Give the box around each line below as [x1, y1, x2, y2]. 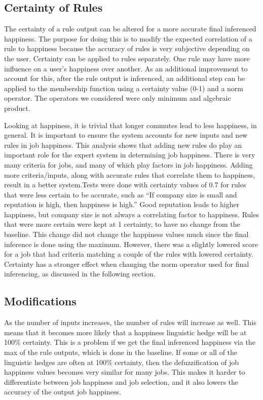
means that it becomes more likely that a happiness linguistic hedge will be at [4, 327, 247, 337]
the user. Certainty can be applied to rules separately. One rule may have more [4, 53, 250, 63]
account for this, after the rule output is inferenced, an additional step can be [4, 73, 245, 84]
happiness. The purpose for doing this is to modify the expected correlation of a [4, 33, 252, 44]
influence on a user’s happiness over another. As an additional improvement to [4, 63, 248, 73]
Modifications [4, 293, 77, 309]
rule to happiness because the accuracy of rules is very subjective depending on [4, 43, 250, 54]
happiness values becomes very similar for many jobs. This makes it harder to [4, 367, 245, 377]
